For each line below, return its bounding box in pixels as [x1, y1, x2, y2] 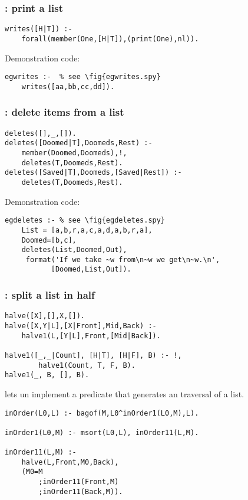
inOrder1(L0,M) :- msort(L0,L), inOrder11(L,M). [5, 428, 199, 437]
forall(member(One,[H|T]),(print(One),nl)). [21, 34, 199, 43]
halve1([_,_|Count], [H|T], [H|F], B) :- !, [5, 351, 182, 360]
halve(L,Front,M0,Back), [21, 457, 119, 466]
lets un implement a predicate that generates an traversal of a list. [5, 387, 244, 400]
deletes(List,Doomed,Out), [21, 246, 127, 254]
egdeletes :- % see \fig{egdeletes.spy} [5, 216, 166, 225]
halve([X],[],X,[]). [5, 312, 85, 321]
